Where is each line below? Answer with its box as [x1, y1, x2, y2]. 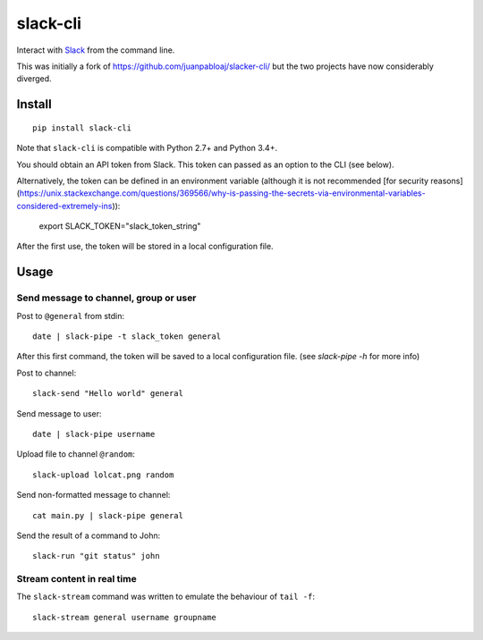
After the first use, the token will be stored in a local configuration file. [16, 241, 274, 252]
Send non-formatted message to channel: [16, 490, 171, 501]
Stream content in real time [16, 573, 138, 585]
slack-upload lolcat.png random [32, 469, 174, 480]
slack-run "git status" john [32, 551, 160, 561]
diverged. [16, 73, 53, 84]
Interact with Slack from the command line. [16, 45, 175, 55]
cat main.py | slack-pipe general [32, 510, 183, 520]
